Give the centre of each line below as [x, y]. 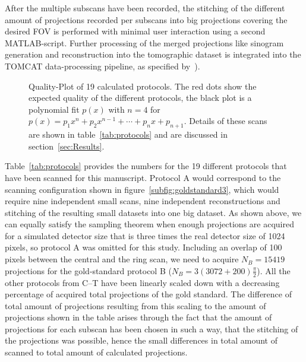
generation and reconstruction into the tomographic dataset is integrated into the [153, 54]
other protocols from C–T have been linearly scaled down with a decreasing [142, 282]
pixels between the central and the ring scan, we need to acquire [122, 259]
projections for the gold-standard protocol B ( [88, 270]
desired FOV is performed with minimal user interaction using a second [135, 31]
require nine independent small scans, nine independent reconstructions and [143, 201]
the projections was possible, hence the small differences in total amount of [141, 340]
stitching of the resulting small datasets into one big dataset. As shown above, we [153, 212]
